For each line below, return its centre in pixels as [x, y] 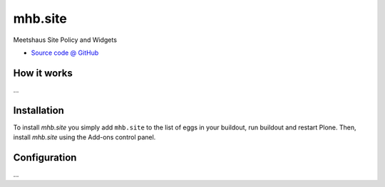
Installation [38, 110]
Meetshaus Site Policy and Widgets [65, 40]
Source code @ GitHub [65, 53]
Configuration [45, 157]
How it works [43, 73]
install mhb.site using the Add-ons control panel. [84, 137]
